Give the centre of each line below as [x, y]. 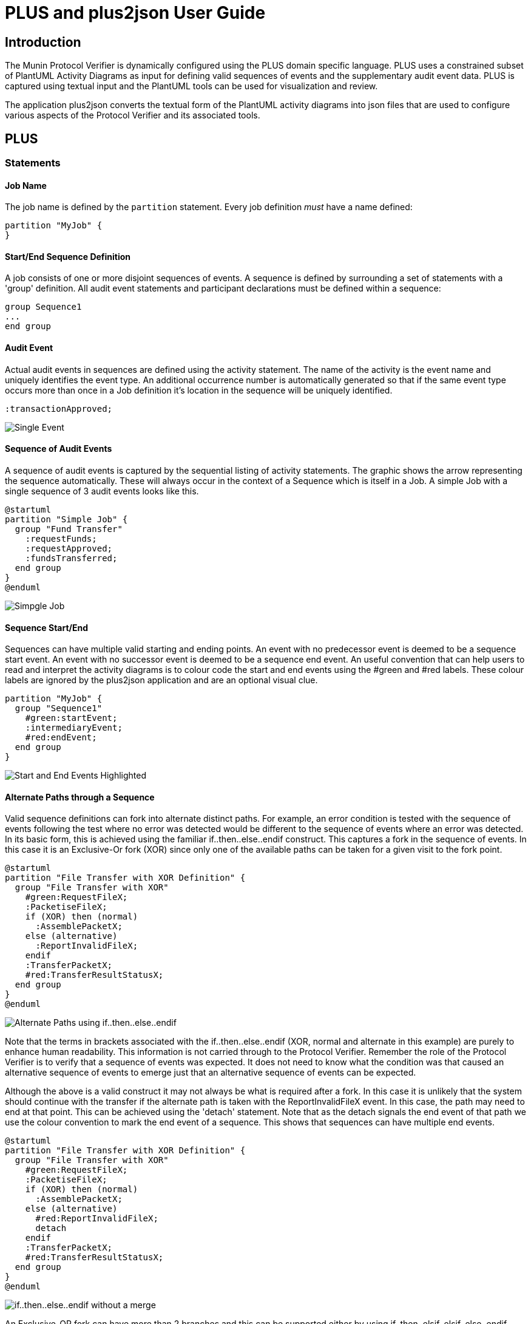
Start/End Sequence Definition [68, 256]
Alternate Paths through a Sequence [80, 797]
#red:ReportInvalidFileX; [97, 1219]
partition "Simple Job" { [66, 519]
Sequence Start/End [47, 627]
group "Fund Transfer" [69, 529]
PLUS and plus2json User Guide [135, 13]
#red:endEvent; [61, 738]
